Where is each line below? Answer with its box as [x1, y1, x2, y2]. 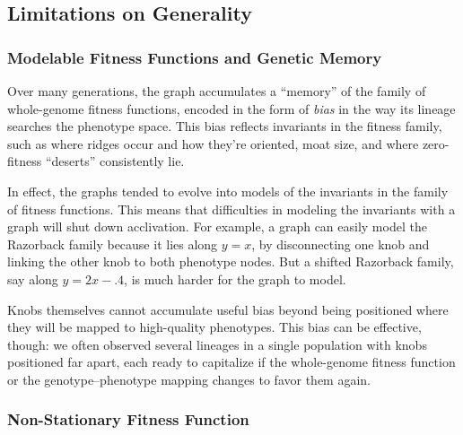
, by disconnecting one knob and [251, 234, 430, 253]
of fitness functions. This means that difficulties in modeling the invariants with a [7, 199, 456, 218]
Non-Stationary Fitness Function [7, 408, 249, 431]
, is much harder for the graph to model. [124, 269, 346, 288]
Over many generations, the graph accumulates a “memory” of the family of [7, 82, 426, 100]
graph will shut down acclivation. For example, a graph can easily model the [7, 217, 427, 236]
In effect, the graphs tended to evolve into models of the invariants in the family [7, 181, 449, 200]
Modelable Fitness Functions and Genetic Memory [7, 46, 382, 68]
